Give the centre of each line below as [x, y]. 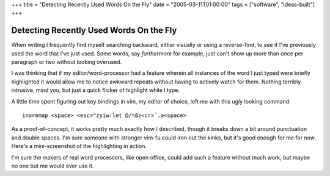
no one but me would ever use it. [53, 166]
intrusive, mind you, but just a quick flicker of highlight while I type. [96, 90]
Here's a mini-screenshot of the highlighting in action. [79, 146]
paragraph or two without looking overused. [67, 62]
